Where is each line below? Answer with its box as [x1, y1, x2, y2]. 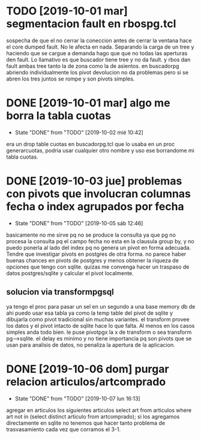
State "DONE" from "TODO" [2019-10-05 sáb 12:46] [14, 219, 143, 226]
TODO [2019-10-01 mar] [6, 4, 128, 18]
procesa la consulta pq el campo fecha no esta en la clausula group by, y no [6, 237, 195, 244]
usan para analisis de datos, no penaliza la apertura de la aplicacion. [6, 341, 175, 348]
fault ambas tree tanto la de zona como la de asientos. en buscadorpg [6, 62, 179, 70]
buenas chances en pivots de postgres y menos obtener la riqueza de [6, 256, 179, 264]
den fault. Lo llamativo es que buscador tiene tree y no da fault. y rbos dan [6, 56, 191, 63]
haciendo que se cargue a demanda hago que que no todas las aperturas [6, 49, 188, 56]
